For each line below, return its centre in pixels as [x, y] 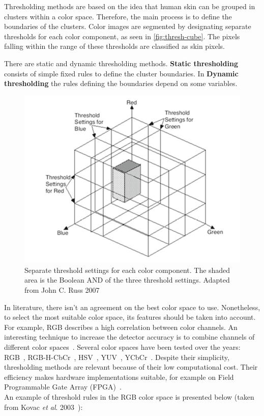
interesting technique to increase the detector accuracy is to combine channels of [129, 337]
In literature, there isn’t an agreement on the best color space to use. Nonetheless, [132, 307]
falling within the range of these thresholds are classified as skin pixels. [114, 46]
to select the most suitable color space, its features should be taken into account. [130, 317]
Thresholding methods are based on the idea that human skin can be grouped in [130, 6]
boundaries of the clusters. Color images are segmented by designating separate [128, 26]
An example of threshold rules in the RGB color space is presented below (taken [129, 396]
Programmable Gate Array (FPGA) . [63, 387]
